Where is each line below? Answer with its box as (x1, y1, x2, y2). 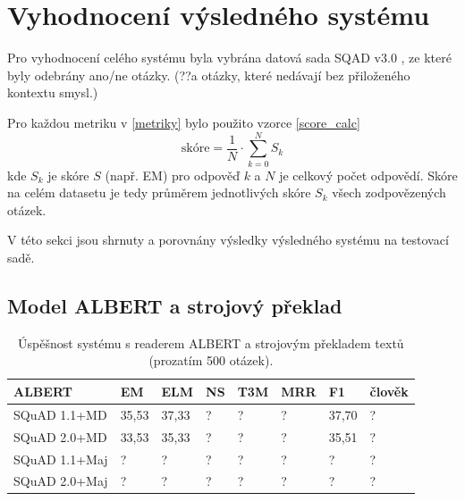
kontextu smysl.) (7, 83, 98, 102)
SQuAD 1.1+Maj (13, 449, 108, 468)
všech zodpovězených (332, 183, 446, 202)
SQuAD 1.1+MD (13, 405, 107, 423)
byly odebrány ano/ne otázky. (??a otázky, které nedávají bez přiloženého (7, 65, 410, 84)
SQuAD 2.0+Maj (13, 472, 108, 490)
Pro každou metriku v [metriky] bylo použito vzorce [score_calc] (7, 113, 360, 131)
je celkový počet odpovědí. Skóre (279, 165, 458, 184)
